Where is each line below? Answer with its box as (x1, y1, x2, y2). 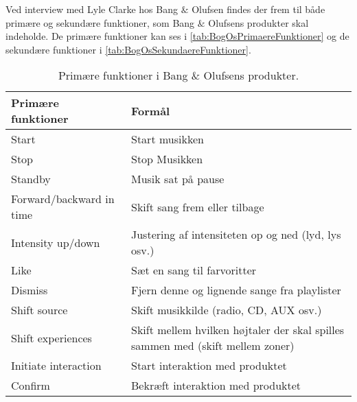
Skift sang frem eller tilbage (131, 198, 264, 215)
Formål (131, 102, 170, 119)
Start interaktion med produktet (131, 357, 287, 374)
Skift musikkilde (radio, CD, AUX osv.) (131, 302, 322, 318)
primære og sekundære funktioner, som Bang (5, 15, 195, 29)
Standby (11, 171, 51, 187)
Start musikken (131, 131, 204, 147)
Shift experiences (11, 329, 92, 346)
